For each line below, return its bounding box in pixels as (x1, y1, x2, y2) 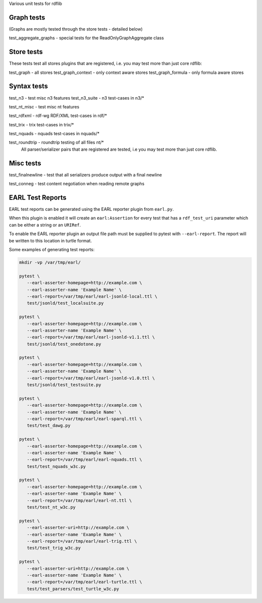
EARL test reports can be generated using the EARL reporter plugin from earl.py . (9, 207, 174, 212)
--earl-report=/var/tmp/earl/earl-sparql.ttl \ (27, 416, 143, 421)
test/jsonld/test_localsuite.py (27, 300, 104, 306)
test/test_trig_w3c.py (27, 545, 81, 551)
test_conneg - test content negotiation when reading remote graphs (9, 181, 145, 187)
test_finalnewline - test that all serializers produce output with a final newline (9, 172, 162, 177)
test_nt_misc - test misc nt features (9, 103, 80, 109)
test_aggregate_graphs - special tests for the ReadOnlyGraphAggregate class (9, 35, 164, 41)
